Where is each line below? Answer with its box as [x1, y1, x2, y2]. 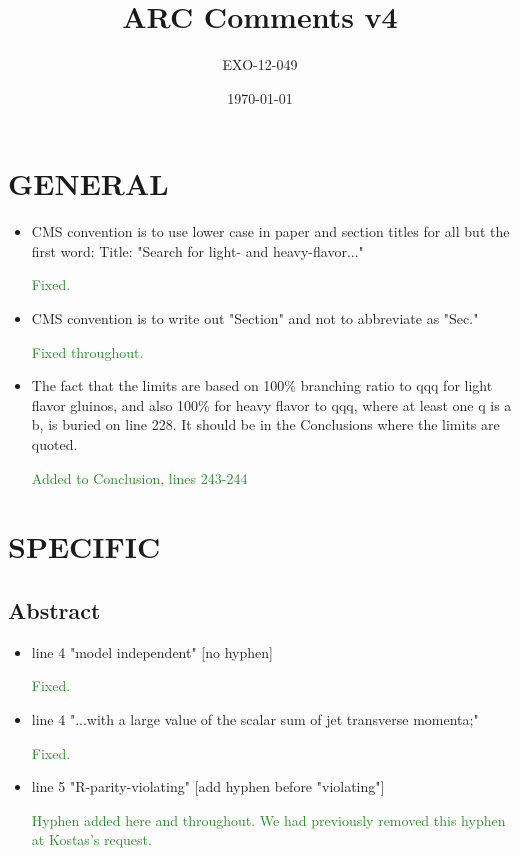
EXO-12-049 [222, 54, 298, 75]
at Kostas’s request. [31, 829, 152, 850]
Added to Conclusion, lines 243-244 [31, 467, 248, 488]
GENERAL [8, 163, 169, 204]
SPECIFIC [8, 526, 161, 567]
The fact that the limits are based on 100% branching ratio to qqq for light [31, 375, 493, 396]
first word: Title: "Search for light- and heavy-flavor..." [31, 240, 364, 261]
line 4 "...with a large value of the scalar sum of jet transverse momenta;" [31, 708, 479, 729]
